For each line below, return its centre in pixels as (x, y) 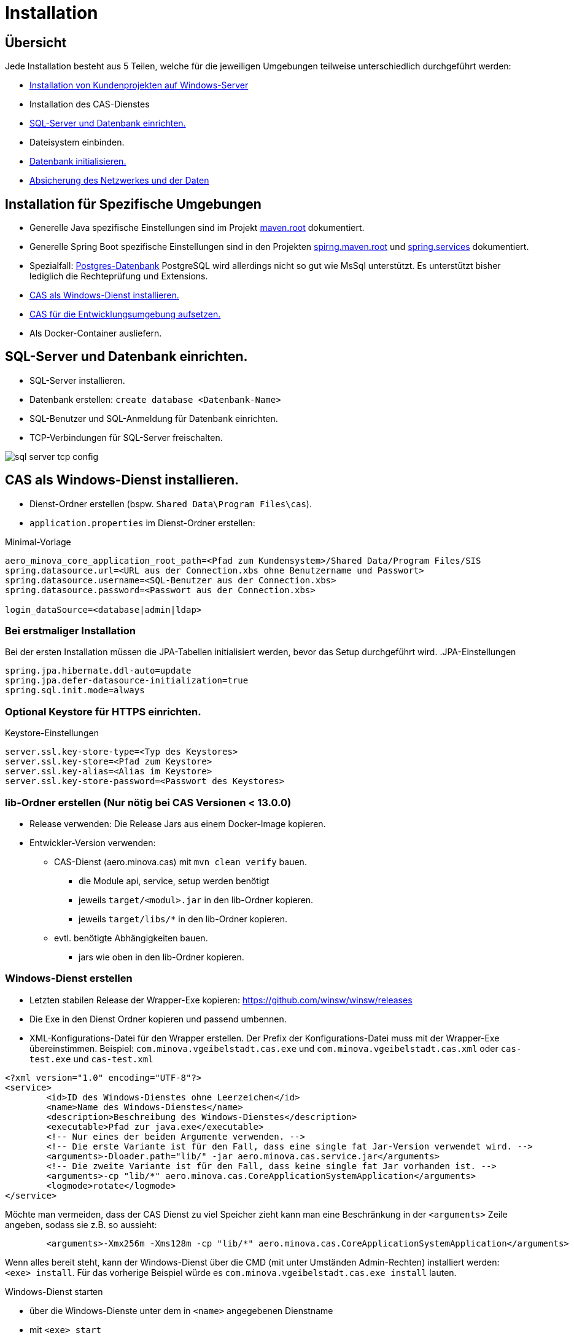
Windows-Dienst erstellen (69, 978)
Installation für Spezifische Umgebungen (133, 204)
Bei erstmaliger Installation (70, 631)
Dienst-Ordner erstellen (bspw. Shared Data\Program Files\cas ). (171, 504)
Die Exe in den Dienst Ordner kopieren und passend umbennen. (158, 1019)
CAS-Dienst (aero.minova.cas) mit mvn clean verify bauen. (180, 862)
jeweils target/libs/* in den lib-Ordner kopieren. (183, 919)
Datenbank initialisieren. (78, 161)
